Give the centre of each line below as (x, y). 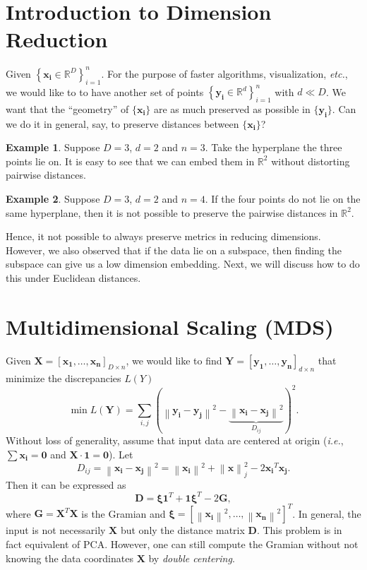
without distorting (311, 161)
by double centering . (192, 558)
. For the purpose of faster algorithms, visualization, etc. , (224, 73)
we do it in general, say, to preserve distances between (122, 123)
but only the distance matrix (182, 530)
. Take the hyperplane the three (273, 147)
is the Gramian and (124, 513)
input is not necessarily (56, 530)
